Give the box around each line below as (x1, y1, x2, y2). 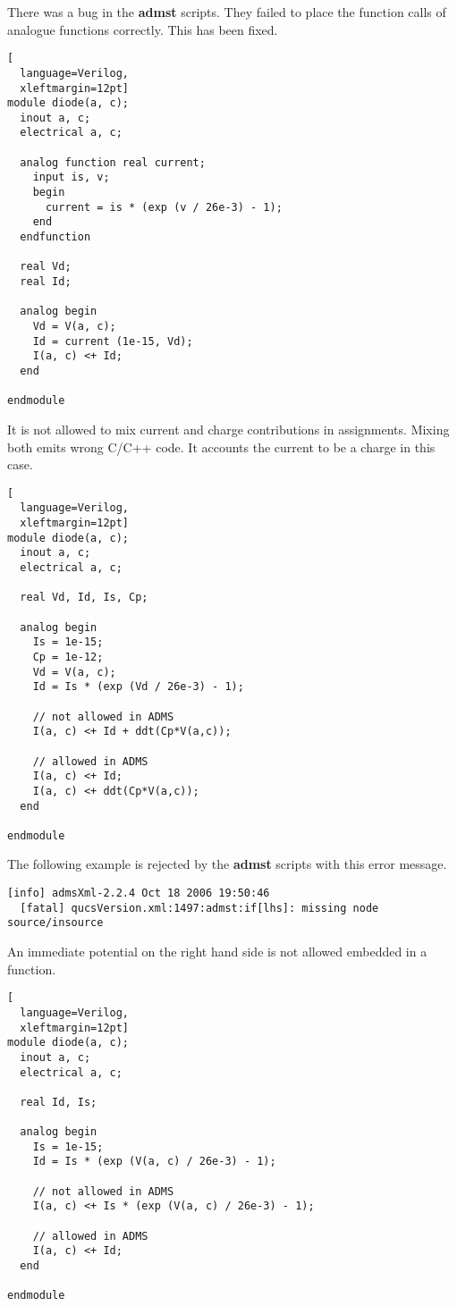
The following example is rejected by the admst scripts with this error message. (7, 855, 447, 873)
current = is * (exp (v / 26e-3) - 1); (45, 200, 283, 214)
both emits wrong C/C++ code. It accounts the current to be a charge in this (7, 437, 436, 456)
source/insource (7, 916, 104, 930)
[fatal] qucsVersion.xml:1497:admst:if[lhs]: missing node (20, 901, 379, 914)
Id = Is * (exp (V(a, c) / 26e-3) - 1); (32, 1155, 276, 1168)
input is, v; (32, 171, 110, 184)
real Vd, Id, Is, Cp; (20, 591, 148, 604)
